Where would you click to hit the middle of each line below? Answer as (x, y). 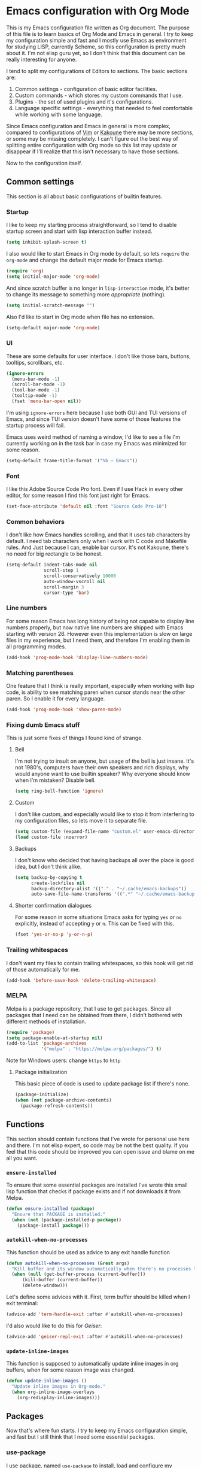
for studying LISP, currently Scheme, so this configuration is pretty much (96, 47)
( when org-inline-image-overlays (53, 1392)
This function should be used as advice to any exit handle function (88, 1252)
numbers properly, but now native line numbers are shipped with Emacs (95, 627)
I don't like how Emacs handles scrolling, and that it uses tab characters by (98, 535)
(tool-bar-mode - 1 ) (36, 390)
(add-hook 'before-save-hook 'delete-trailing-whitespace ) (81, 980)
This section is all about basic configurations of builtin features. (84, 196)
